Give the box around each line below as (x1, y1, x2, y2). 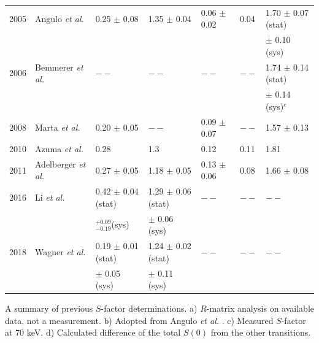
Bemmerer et (35, 60, 83, 73)
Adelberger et (35, 157, 86, 170)
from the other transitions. (210, 326, 311, 339)
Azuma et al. (35, 142, 83, 155)
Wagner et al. (35, 245, 86, 258)
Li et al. (35, 191, 65, 204)
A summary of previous (5, 302, 93, 315)
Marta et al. (35, 121, 80, 134)
